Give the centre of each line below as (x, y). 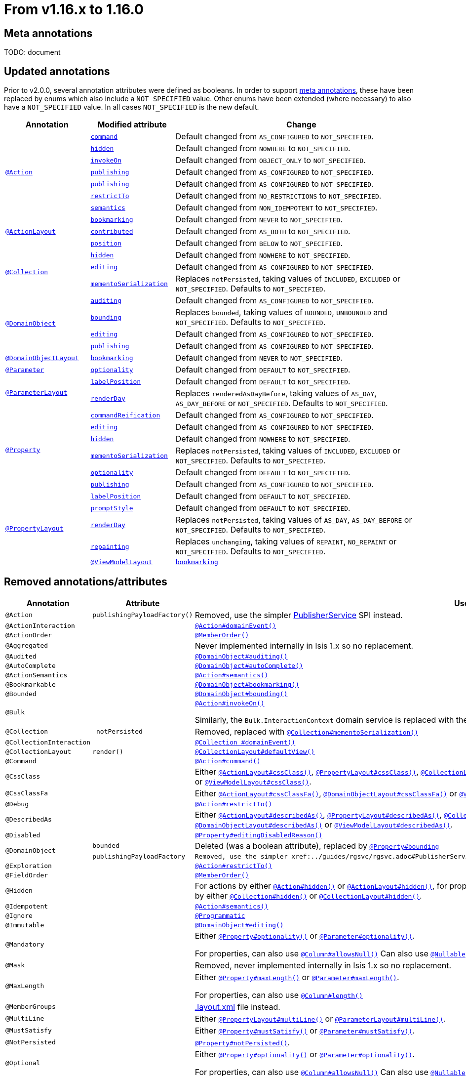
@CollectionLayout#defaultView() (255, 751)
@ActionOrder (29, 635)
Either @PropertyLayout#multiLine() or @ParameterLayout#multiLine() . (320, 1018)
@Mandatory (25, 945)
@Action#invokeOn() (230, 703)
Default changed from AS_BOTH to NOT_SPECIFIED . (263, 231)
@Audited (21, 656)
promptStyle (112, 508)
